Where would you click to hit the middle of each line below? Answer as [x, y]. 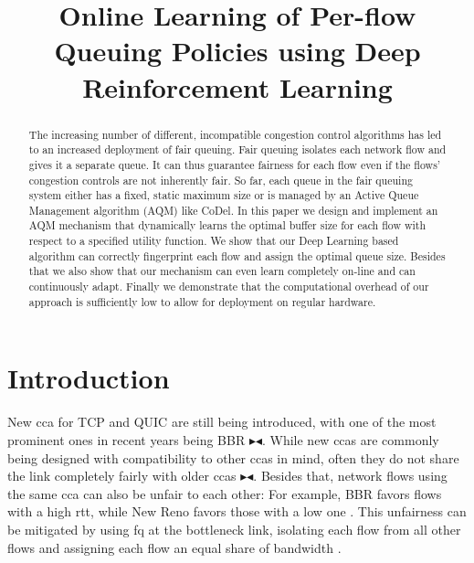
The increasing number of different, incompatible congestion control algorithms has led [235, 134]
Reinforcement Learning [237, 86]
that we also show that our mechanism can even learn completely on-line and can [222, 271]
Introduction [89, 378]
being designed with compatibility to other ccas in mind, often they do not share [233, 457]
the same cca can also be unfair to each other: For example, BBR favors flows [225, 493]
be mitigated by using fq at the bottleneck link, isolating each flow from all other [234, 529]
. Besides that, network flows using [350, 476]
